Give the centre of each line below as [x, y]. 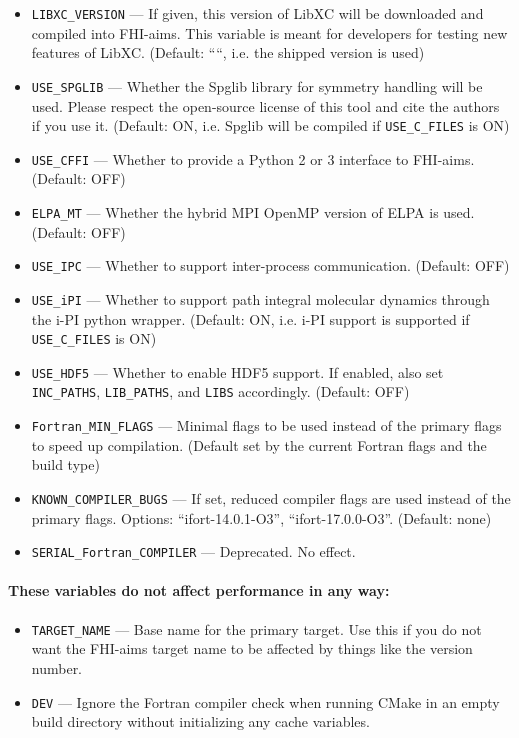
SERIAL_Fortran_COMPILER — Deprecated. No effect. [193, 551]
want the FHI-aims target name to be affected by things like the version [252, 648]
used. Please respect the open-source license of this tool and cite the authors [265, 105]
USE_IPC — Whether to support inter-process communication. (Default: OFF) [270, 265]
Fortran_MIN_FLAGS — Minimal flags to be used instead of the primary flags [266, 425]
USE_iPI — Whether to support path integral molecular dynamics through [260, 298]
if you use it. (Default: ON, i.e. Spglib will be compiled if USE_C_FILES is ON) [270, 125]
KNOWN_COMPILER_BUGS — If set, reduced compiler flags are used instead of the [271, 497]
